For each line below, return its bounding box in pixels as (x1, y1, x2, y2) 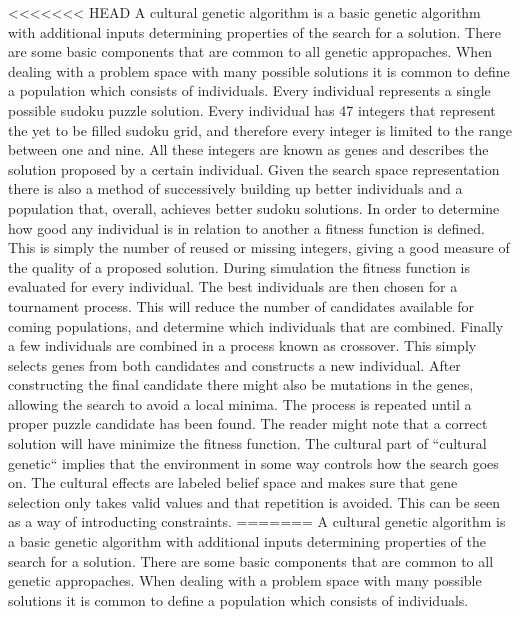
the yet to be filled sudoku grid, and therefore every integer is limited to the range (8, 119, 512, 140)
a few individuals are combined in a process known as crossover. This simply (8, 335, 477, 356)
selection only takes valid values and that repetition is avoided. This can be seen (8, 491, 501, 512)
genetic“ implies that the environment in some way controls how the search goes (8, 452, 499, 473)
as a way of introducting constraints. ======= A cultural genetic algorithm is (8, 511, 506, 532)
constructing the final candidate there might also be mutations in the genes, (8, 374, 474, 395)
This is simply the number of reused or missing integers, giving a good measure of (8, 237, 510, 258)
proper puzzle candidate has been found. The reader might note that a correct (8, 413, 488, 434)
